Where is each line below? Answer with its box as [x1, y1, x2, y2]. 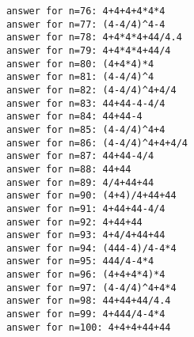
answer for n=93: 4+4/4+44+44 [6, 229, 165, 241]
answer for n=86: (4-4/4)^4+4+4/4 [6, 137, 188, 149]
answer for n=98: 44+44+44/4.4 [6, 295, 171, 307]
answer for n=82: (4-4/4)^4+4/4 [6, 84, 177, 96]
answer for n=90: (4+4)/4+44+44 [6, 190, 177, 202]
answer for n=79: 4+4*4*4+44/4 [6, 44, 171, 56]
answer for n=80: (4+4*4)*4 [6, 58, 154, 70]
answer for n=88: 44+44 [6, 163, 131, 175]
